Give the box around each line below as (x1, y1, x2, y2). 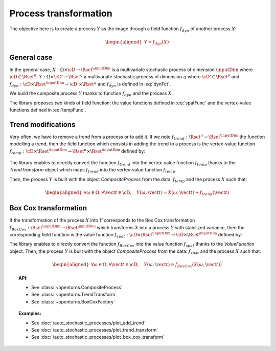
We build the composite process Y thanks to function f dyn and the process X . (9, 90, 173, 97)
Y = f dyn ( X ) (144, 39, 169, 46)
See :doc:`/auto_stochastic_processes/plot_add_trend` (31, 320, 146, 326)
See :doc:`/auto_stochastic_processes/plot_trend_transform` (31, 326, 158, 333)
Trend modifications (9, 120, 76, 129)
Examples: (18, 310, 41, 317)
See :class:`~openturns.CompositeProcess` (31, 284, 123, 290)
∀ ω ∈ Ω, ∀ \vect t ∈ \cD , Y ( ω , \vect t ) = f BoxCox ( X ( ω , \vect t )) (90, 261, 222, 269)
